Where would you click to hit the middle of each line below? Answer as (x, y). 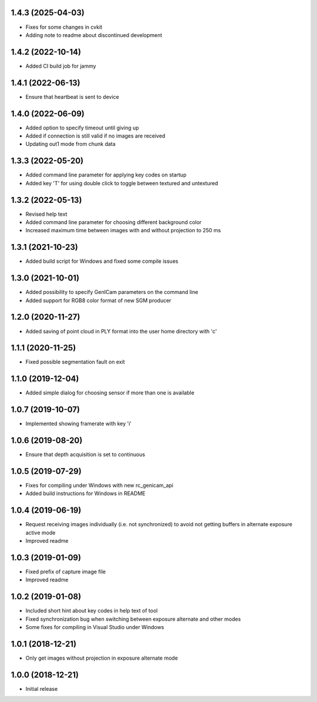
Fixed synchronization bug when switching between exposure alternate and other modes (133, 619)
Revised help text (46, 214)
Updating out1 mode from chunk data (70, 144)
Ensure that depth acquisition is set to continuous (85, 454)
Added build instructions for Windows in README (85, 493)
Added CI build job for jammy (61, 66)
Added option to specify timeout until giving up (82, 128)
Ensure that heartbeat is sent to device (72, 96)
